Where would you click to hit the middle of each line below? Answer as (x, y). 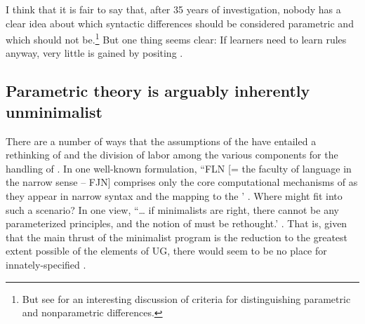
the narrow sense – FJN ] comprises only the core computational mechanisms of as (182, 182)
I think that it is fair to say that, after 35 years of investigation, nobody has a (173, 9)
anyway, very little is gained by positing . (94, 53)
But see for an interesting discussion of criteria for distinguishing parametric (186, 298)
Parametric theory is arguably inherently (158, 91)
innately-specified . (46, 264)
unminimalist (54, 111)
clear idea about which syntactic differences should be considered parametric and (180, 23)
